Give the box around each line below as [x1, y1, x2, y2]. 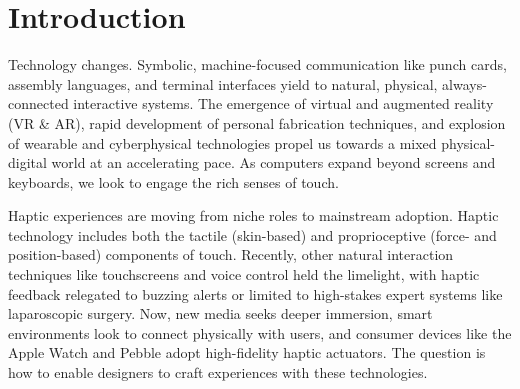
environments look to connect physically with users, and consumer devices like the [8, 322, 512, 343]
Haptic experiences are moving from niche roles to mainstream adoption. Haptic [8, 205, 499, 226]
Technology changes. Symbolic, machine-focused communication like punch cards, [8, 54, 507, 75]
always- [442, 73, 487, 94]
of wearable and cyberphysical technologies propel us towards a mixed [8, 132, 437, 153]
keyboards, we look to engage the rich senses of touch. [8, 171, 339, 192]
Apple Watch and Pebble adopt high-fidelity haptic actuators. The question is [8, 342, 486, 363]
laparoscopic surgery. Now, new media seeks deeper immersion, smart [8, 303, 433, 324]
